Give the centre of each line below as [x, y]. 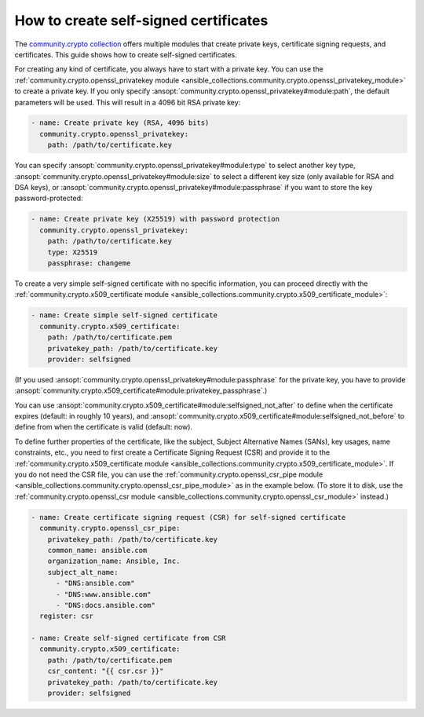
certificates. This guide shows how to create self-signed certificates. [126, 54]
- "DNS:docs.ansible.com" [106, 605]
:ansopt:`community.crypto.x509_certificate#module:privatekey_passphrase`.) [141, 391]
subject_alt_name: [83, 572]
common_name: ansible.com [97, 550]
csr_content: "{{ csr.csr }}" [106, 671]
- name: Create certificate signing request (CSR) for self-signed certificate [188, 517]
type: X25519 [73, 252]
